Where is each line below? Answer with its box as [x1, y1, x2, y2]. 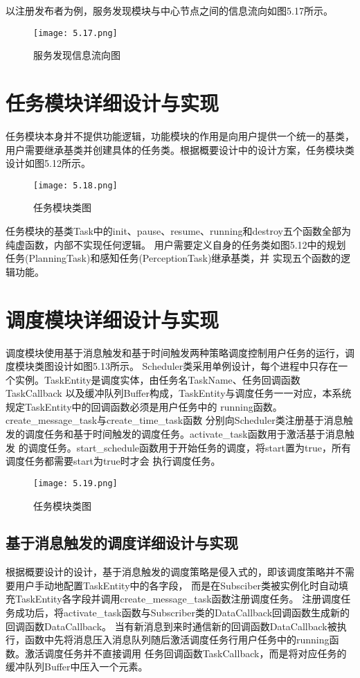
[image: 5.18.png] [33, 180, 118, 190]
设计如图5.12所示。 [6, 156, 91, 170]
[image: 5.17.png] [33, 28, 118, 38]
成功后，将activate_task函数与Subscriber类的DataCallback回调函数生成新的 [15, 605, 350, 620]
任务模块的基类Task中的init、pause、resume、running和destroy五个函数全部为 [6, 224, 352, 238]
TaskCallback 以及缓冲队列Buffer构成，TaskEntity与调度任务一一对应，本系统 [6, 386, 352, 400]
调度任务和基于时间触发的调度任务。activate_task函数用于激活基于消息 [24, 427, 345, 441]
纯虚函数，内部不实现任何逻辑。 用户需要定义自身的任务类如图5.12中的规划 [6, 237, 346, 251]
